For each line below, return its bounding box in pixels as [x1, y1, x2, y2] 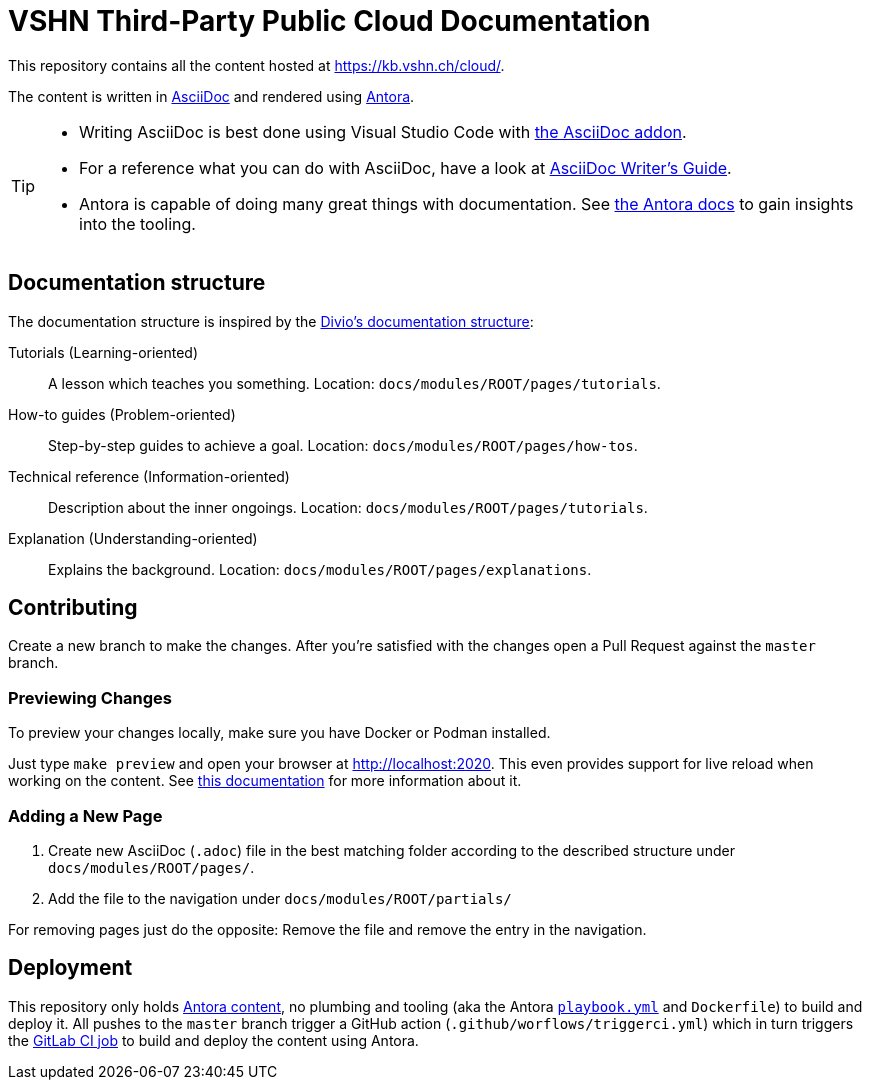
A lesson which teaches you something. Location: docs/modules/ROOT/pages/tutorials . [48, 374, 661, 392]
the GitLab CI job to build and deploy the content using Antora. [8, 1031, 419, 1049]
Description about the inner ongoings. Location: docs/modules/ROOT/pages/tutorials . [48, 498, 648, 516]
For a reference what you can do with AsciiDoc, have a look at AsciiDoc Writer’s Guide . [79, 157, 732, 178]
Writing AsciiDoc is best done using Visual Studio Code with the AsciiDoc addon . [79, 121, 687, 142]
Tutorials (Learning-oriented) [8, 343, 199, 361]
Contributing [8, 595, 138, 621]
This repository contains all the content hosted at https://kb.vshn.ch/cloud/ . [8, 56, 505, 74]
